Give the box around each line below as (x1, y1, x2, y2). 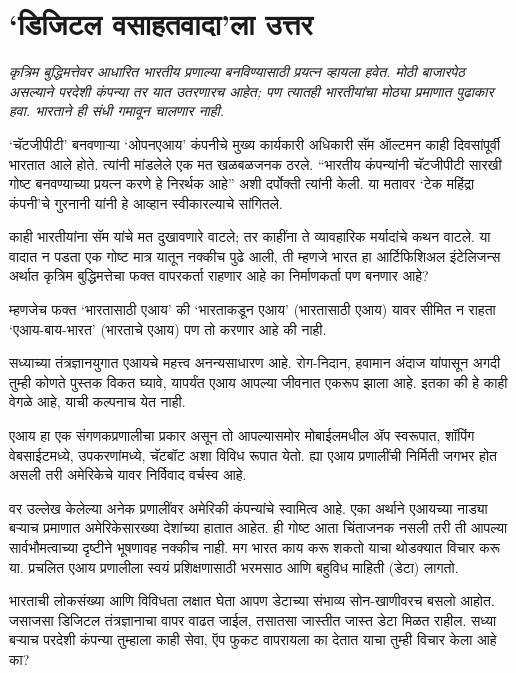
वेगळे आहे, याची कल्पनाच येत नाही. (9, 391, 186, 412)
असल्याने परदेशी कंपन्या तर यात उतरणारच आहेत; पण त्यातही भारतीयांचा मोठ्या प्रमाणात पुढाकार (9, 80, 494, 101)
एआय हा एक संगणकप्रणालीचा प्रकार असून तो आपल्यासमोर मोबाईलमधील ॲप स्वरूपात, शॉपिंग (9, 425, 475, 446)
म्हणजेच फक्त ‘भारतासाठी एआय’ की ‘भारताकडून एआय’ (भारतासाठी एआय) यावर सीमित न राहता (9, 299, 496, 320)
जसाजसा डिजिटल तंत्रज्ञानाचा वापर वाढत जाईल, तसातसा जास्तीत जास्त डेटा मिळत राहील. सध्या (9, 609, 497, 630)
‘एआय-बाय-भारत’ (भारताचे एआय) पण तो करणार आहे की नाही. (9, 318, 327, 339)
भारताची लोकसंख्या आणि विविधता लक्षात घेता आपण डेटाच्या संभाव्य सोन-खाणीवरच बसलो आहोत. (9, 590, 495, 611)
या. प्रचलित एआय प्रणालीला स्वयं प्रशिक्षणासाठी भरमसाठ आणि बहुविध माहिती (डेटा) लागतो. (9, 556, 459, 577)
